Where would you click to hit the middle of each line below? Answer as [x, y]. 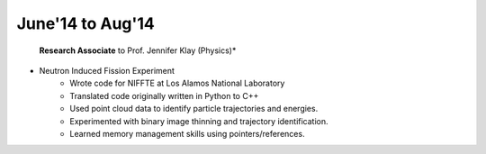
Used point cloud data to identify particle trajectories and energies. [194, 109]
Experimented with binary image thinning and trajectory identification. [199, 121]
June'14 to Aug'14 [85, 23]
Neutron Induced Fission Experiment [107, 70]
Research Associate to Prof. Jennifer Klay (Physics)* [138, 50]
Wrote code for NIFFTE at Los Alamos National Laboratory [177, 83]
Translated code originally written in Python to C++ [164, 95]
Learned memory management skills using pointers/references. [187, 133]
